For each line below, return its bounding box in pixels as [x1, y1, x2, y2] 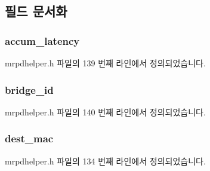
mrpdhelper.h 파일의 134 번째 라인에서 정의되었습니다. [5, 154, 206, 167]
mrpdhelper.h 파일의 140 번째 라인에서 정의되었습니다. [5, 105, 206, 118]
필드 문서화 [5, 2, 67, 20]
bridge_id [5, 82, 54, 97]
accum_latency [5, 33, 80, 48]
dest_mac [5, 131, 54, 146]
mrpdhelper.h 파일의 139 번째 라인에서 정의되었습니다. [5, 57, 206, 69]
